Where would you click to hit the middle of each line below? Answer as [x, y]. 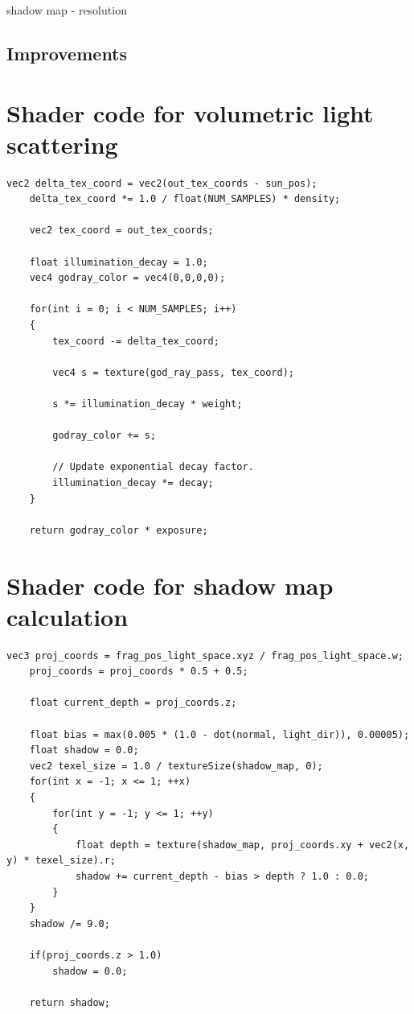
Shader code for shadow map [170, 585]
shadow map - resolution [67, 10]
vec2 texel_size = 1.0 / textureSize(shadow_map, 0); [176, 766]
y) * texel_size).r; [61, 861]
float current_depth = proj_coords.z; [133, 703]
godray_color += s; [105, 436]
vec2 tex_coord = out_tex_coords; [121, 231]
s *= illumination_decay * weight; [148, 404]
